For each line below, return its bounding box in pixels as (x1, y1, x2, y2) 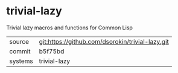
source (9, 37, 29, 45)
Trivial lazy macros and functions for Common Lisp (6, 24, 133, 31)
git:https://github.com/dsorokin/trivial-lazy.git (39, 37, 169, 45)
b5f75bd (39, 47, 65, 55)
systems (9, 57, 33, 65)
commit (9, 47, 31, 55)
